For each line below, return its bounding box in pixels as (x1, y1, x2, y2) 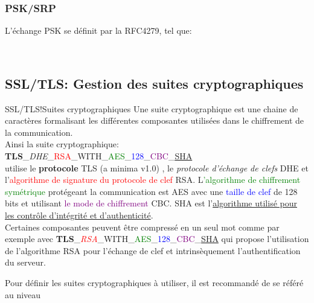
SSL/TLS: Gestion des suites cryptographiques (5, 74, 304, 92)
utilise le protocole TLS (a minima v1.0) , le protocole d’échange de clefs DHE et (5, 161, 309, 174)
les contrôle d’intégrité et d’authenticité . (5, 208, 153, 221)
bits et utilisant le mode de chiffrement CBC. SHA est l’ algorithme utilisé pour (5, 197, 297, 209)
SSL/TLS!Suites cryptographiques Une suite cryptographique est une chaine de (5, 102, 298, 115)
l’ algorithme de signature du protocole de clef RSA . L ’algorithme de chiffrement (5, 173, 301, 186)
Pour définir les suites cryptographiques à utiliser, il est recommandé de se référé (5, 276, 304, 289)
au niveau (5, 288, 41, 301)
